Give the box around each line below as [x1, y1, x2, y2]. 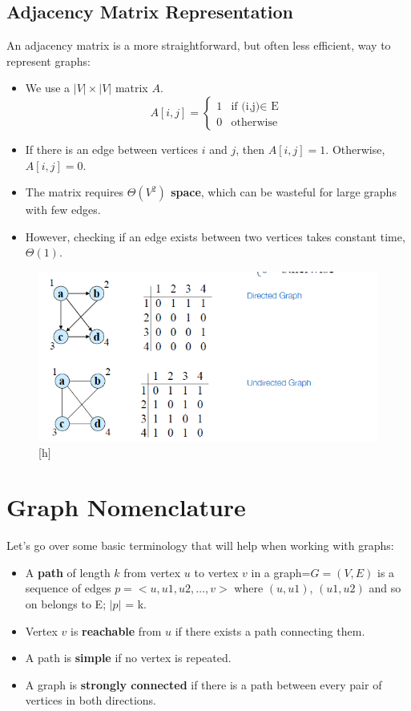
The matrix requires [25, 184, 124, 200]
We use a [25, 79, 71, 96]
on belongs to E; [25, 596, 107, 612]
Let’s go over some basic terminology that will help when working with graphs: [6, 537, 394, 554]
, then [236, 140, 265, 157]
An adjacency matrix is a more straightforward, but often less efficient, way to [6, 37, 391, 54]
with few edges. [25, 201, 101, 218]
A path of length [25, 564, 111, 580]
